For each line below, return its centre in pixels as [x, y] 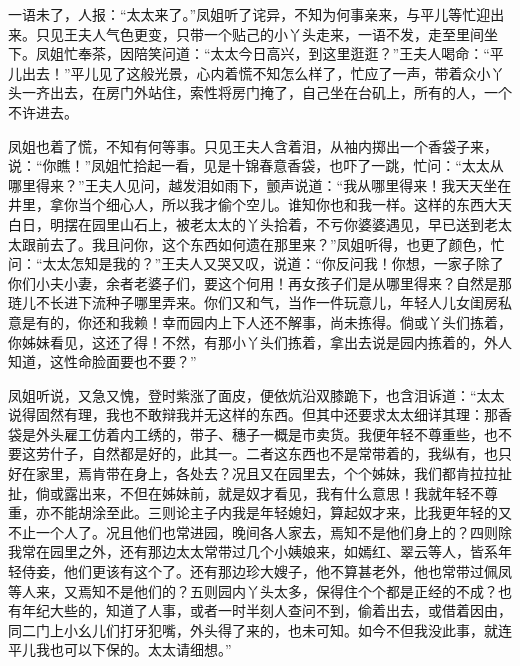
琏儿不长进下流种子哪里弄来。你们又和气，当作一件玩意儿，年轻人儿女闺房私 [260, 302]
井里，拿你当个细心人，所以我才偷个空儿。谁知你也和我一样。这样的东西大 [253, 204]
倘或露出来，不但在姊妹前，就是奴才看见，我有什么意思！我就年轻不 [259, 492]
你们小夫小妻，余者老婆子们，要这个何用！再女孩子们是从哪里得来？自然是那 [260, 282]
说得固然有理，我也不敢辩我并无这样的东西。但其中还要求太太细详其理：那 [253, 414]
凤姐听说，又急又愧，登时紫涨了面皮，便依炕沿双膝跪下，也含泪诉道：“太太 [256, 394]
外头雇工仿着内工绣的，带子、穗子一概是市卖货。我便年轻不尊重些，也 [266, 433]
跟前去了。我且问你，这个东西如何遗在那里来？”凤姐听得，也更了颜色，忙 [263, 243]
